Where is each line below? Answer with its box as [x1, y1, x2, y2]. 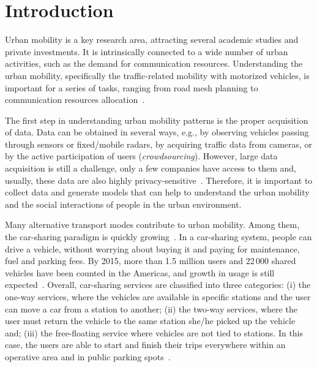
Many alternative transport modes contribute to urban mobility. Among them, [5, 218, 300, 231]
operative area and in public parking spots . [5, 350, 171, 363]
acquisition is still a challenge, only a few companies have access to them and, [5, 162, 297, 175]
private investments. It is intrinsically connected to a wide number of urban [5, 45, 288, 58]
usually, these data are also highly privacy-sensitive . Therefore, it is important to [5, 173, 313, 186]
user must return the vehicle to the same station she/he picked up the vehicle [5, 314, 296, 327]
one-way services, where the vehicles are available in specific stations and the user [5, 290, 311, 303]
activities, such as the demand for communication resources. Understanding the [5, 57, 303, 70]
